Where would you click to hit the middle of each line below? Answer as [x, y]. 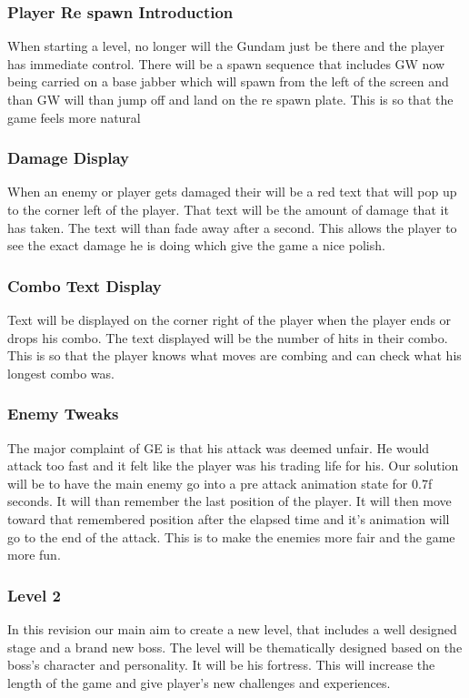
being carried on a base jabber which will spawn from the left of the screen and [228, 81]
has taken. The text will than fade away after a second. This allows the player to [232, 227]
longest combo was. [61, 373]
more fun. [34, 555]
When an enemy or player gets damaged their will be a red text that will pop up [232, 192]
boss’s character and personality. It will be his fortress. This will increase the [221, 665]
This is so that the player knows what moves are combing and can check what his [234, 355]
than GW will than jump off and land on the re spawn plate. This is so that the [230, 99]
